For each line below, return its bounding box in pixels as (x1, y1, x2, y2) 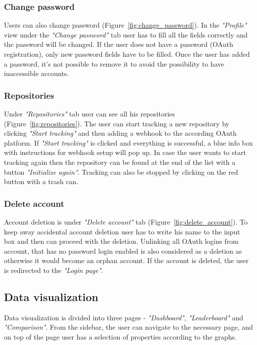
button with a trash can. (4, 176, 79, 187)
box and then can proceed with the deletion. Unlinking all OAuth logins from (4, 236, 239, 246)
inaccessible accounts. (4, 68, 69, 78)
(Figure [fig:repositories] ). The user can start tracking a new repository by (4, 118, 229, 128)
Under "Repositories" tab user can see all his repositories (4, 109, 175, 118)
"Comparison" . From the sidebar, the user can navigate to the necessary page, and (4, 322, 253, 332)
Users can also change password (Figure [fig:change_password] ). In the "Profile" (4, 20, 247, 30)
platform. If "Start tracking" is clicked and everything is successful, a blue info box (4, 137, 253, 148)
